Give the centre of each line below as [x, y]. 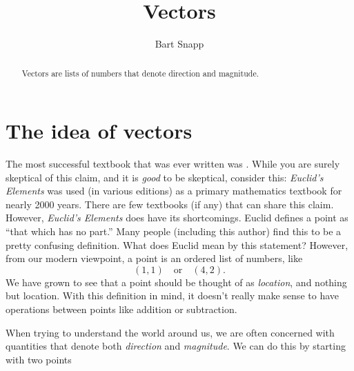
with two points [39, 359]
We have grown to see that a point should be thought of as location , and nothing [176, 282]
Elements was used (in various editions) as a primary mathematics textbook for [174, 191]
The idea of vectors [99, 131]
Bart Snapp [179, 44]
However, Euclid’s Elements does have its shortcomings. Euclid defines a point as [177, 218]
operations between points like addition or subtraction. [121, 309]
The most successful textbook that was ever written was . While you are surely [173, 164]
